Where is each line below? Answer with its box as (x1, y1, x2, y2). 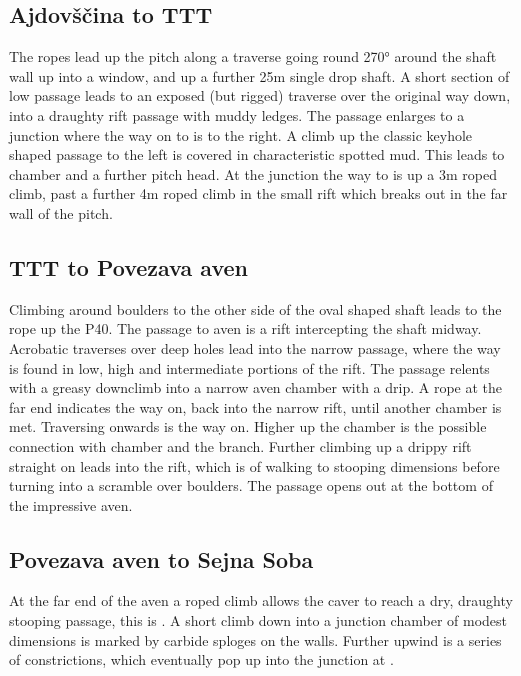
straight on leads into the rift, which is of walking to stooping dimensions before (9, 455, 500, 476)
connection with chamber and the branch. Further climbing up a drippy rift (9, 435, 472, 456)
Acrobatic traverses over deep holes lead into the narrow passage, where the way (9, 337, 501, 358)
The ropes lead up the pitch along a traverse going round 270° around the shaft (9, 46, 497, 67)
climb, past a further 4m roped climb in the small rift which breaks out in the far (9, 183, 508, 204)
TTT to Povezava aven (9, 251, 248, 282)
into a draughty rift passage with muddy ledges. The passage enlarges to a (9, 104, 465, 125)
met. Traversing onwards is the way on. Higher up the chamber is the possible (9, 416, 487, 437)
